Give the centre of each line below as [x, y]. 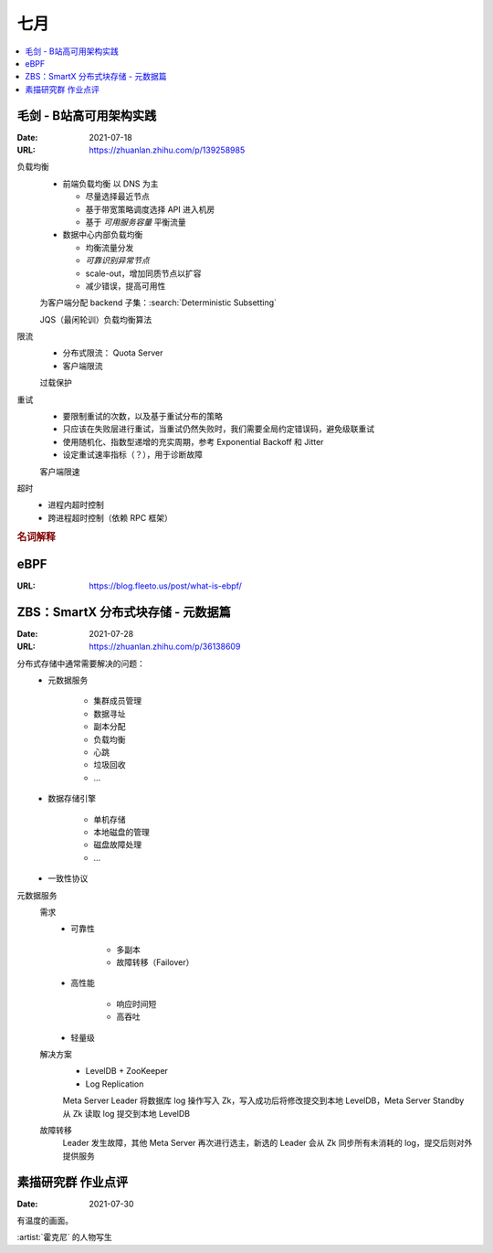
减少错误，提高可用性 [126, 286]
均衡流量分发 [110, 248]
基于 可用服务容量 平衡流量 [136, 222]
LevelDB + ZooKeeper [127, 1071]
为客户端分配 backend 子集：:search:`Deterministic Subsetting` [158, 303]
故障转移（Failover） [155, 962]
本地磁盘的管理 [121, 832]
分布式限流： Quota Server [113, 353]
